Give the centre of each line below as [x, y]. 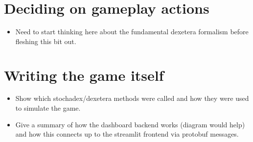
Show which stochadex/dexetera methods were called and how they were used [132, 98]
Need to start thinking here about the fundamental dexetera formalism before [132, 32]
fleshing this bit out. [46, 41]
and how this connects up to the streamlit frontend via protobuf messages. [127, 134]
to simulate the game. [48, 108]
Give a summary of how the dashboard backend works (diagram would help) [130, 124]
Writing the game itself [84, 75]
